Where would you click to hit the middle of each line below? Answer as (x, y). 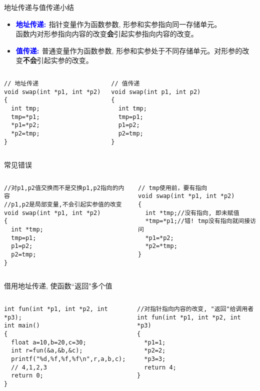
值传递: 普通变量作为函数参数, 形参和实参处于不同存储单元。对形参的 (129, 50)
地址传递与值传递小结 (39, 7)
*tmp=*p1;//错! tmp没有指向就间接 (198, 221)
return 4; (160, 367)
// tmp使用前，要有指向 (173, 188)
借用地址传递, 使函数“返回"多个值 (58, 286)
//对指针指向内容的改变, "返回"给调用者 (195, 309)
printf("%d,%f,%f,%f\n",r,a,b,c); (68, 359)
